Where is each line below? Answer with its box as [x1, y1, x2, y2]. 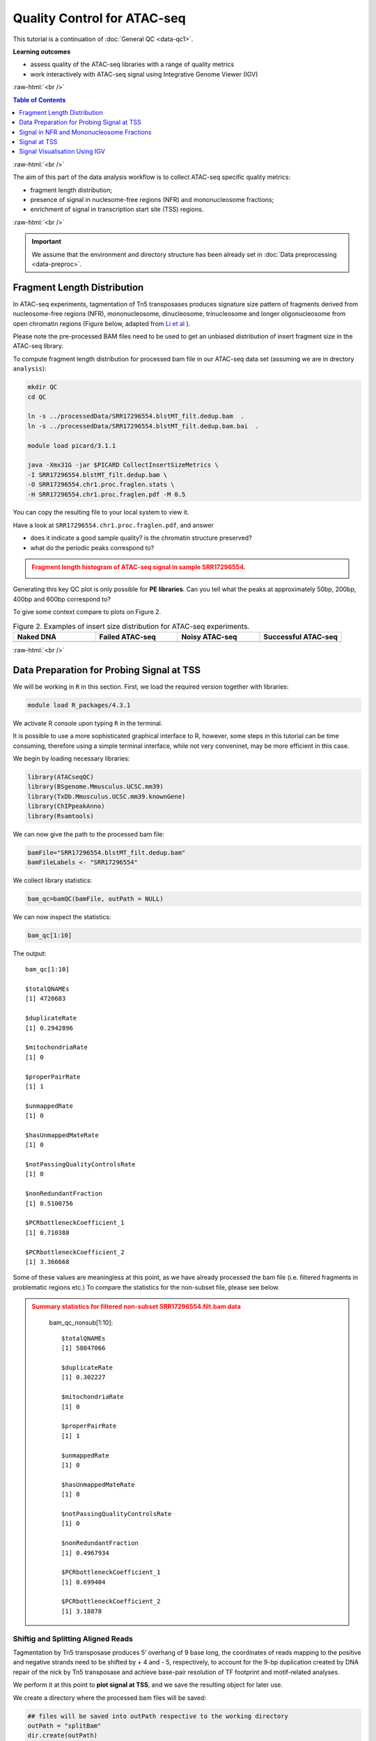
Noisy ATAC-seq [181, 632, 237, 641]
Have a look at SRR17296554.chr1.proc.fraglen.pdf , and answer [13, 521, 214, 529]
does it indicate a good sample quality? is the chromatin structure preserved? [30, 533, 252, 542]
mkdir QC [27, 383, 58, 391]
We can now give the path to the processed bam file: [13, 829, 165, 838]
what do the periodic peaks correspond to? [30, 543, 155, 552]
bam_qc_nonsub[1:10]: [49, 1318, 113, 1327]
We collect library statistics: [13, 876, 93, 884]
